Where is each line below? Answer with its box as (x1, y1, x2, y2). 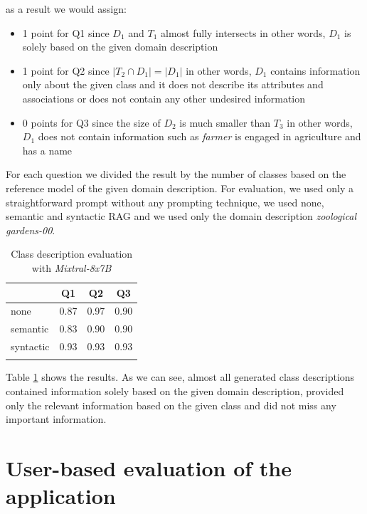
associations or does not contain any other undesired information (22, 90, 306, 105)
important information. (6, 411, 107, 426)
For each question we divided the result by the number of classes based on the (6, 167, 346, 182)
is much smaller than (179, 115, 271, 130)
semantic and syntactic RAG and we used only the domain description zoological (6, 209, 357, 224)
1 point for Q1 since (22, 25, 110, 40)
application (6, 481, 116, 510)
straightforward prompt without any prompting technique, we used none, (6, 194, 324, 209)
